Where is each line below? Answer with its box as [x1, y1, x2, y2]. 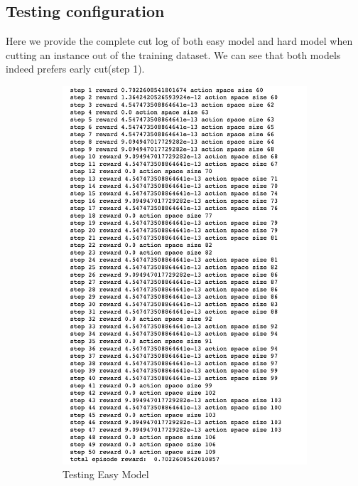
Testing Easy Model [63, 467, 149, 482]
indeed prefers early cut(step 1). [6, 61, 145, 76]
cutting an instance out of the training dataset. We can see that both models [6, 47, 341, 62]
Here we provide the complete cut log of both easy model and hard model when [6, 33, 353, 48]
